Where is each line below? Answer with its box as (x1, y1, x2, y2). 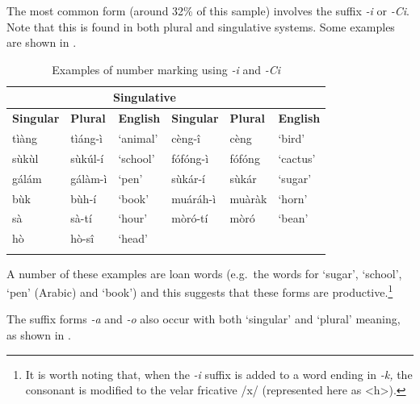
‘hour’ (118, 210, 148, 227)
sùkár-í (171, 169, 205, 186)
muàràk (229, 190, 267, 206)
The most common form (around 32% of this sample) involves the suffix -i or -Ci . (6, 2, 409, 19)
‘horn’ (278, 190, 308, 206)
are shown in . (6, 34, 77, 51)
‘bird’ (278, 130, 305, 147)
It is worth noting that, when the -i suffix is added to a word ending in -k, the (25, 365, 413, 382)
